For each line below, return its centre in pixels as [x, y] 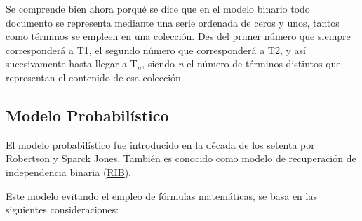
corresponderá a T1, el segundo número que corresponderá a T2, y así [156, 49]
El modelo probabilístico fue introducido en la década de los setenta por [160, 144]
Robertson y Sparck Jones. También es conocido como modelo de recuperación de [181, 158]
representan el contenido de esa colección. [95, 77]
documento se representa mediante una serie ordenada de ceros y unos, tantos [173, 22]
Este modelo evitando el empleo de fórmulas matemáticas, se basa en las [161, 195]
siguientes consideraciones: [62, 209]
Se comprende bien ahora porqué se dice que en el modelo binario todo [158, 8]
